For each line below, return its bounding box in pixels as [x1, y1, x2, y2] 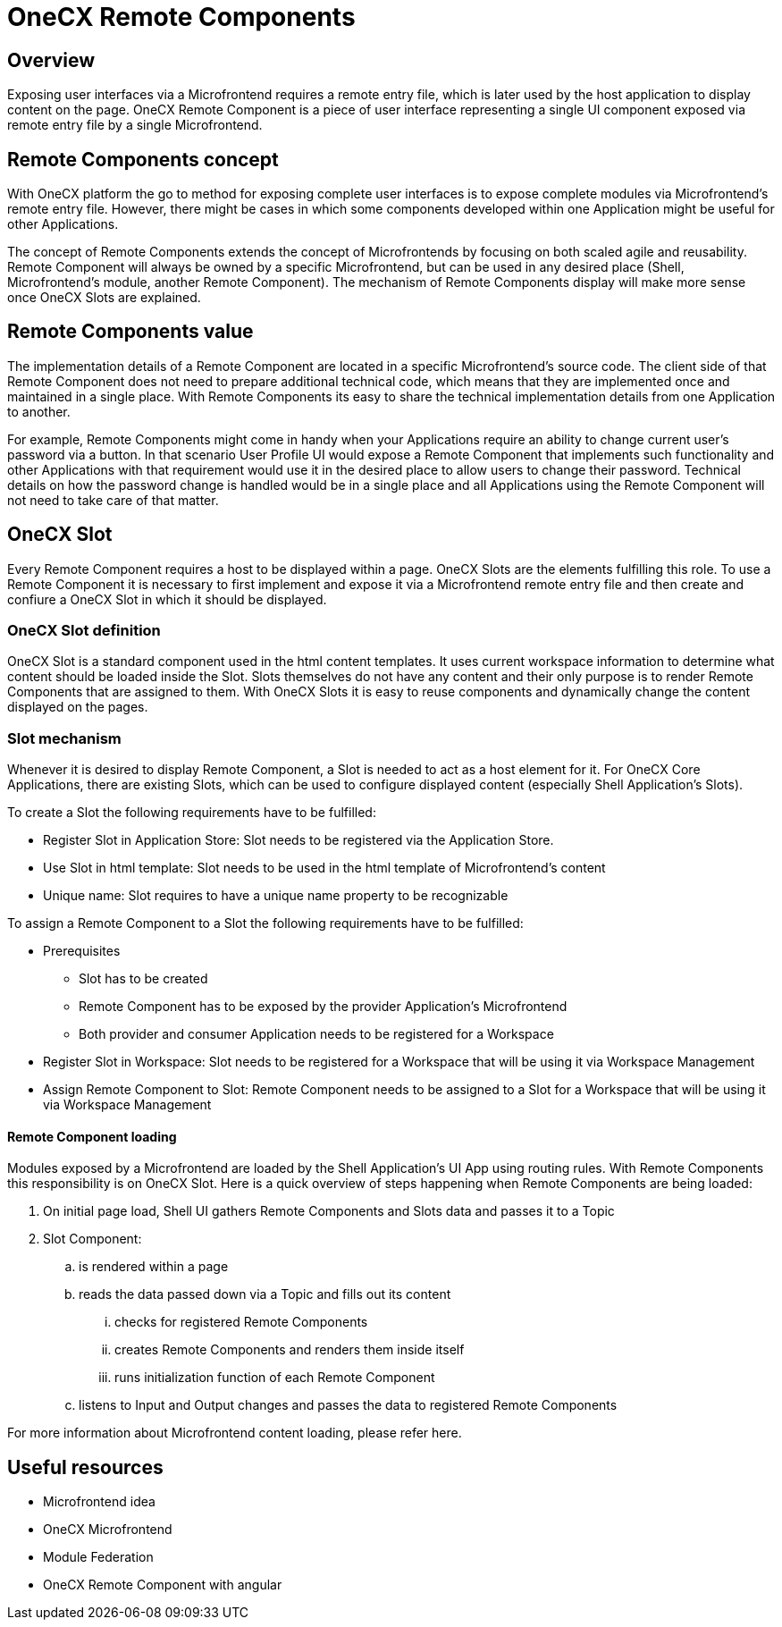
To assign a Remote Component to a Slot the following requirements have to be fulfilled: [7, 915, 524, 932]
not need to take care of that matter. [7, 492, 219, 508]
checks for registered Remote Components [114, 1314, 368, 1330]
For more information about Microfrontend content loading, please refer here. [7, 1425, 462, 1441]
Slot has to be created [79, 971, 208, 987]
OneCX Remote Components [7, 2, 356, 32]
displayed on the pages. [7, 699, 148, 715]
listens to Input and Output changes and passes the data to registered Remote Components [79, 1397, 618, 1413]
